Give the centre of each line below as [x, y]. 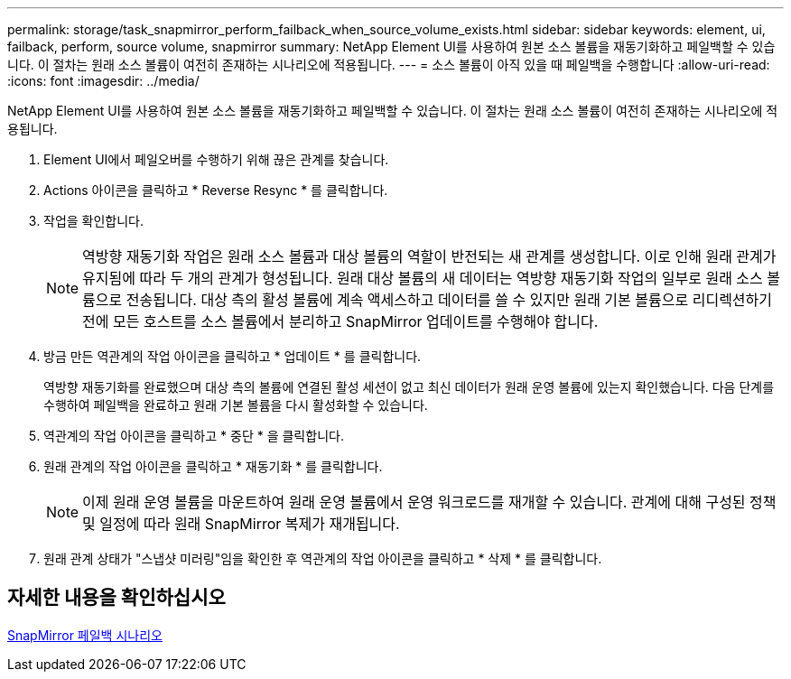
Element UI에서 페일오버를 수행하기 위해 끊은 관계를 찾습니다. [216, 159]
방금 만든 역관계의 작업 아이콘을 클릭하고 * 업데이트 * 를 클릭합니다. [233, 356]
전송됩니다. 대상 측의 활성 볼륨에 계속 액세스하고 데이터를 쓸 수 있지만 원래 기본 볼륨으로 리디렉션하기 [449, 300]
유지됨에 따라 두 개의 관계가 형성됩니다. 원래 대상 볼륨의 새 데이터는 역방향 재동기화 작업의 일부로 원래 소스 [423, 278]
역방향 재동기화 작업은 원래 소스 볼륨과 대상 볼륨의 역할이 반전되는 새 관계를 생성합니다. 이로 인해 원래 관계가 [429, 256]
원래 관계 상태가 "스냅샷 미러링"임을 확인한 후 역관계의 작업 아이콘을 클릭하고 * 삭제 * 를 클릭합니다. [323, 558]
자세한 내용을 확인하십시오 [116, 598]
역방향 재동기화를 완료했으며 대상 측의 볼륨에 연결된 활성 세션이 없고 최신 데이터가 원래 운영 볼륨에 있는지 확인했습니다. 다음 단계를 [409, 387]
